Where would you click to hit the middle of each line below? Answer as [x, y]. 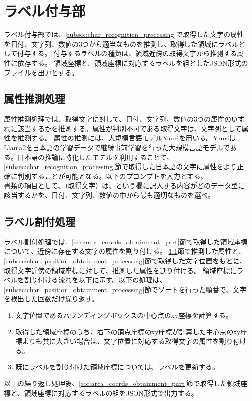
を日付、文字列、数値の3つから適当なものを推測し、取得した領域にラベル [121, 44]
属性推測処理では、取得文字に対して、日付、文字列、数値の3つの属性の [118, 119]
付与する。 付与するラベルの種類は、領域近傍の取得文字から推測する [127, 53]
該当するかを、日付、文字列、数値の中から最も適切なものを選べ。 [109, 195]
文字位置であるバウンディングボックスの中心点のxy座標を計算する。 [124, 315]
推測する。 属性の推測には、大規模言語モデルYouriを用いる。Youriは [126, 138]
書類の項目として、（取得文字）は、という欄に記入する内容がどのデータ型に [124, 185]
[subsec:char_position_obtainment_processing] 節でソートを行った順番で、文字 [125, 289]
